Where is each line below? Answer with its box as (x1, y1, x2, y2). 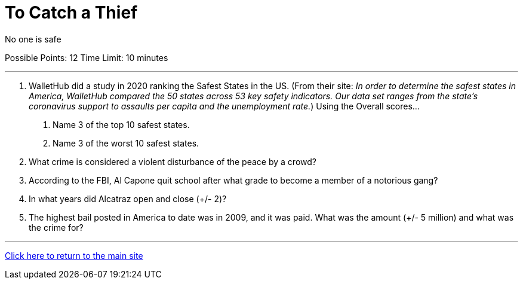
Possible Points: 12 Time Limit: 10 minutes (5, 52, 168, 63)
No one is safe (5, 33, 61, 44)
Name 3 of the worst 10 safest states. (53, 138, 199, 148)
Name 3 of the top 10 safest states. (53, 119, 190, 130)
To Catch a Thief (5, 2, 138, 23)
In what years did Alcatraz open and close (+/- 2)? (29, 193, 227, 204)
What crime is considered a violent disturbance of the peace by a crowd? (29, 156, 316, 167)
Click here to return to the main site (5, 250, 143, 261)
